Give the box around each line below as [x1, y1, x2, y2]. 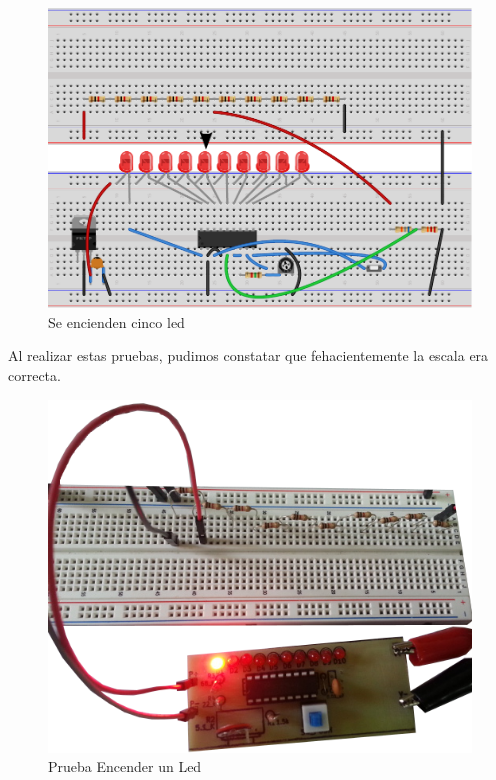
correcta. [8, 364, 61, 385]
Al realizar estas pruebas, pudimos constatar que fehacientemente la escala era [8, 345, 489, 366]
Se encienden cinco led [48, 311, 185, 332]
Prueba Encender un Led [48, 756, 202, 777]
